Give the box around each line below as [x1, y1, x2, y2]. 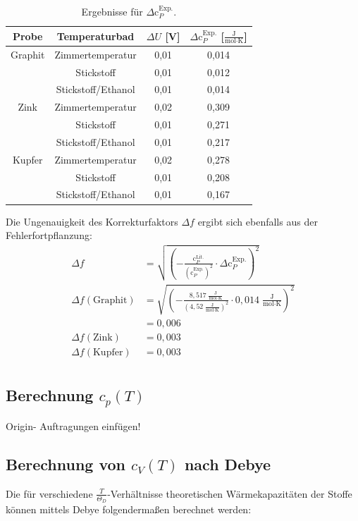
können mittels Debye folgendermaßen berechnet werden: [6, 502, 252, 517]
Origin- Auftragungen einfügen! [6, 419, 141, 434]
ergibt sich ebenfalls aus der [197, 214, 318, 228]
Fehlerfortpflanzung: [6, 228, 92, 243]
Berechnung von [6, 453, 126, 475]
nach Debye [184, 453, 271, 475]
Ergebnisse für [81, 4, 143, 18]
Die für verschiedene [6, 486, 93, 501]
